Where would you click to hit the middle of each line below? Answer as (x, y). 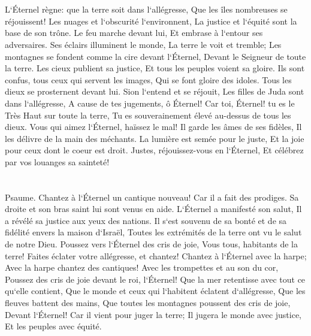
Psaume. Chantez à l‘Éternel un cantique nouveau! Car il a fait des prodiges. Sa (152, 197)
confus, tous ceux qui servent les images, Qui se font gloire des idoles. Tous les (148, 79)
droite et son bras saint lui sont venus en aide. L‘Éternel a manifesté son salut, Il (153, 209)
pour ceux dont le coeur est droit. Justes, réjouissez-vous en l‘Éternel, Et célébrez (154, 150)
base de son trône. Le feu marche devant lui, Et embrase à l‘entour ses (134, 33)
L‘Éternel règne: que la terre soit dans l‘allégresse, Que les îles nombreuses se (146, 9)
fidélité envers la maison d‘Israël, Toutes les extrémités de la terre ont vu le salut (153, 232)
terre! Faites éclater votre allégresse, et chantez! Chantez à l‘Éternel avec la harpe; (156, 255)
